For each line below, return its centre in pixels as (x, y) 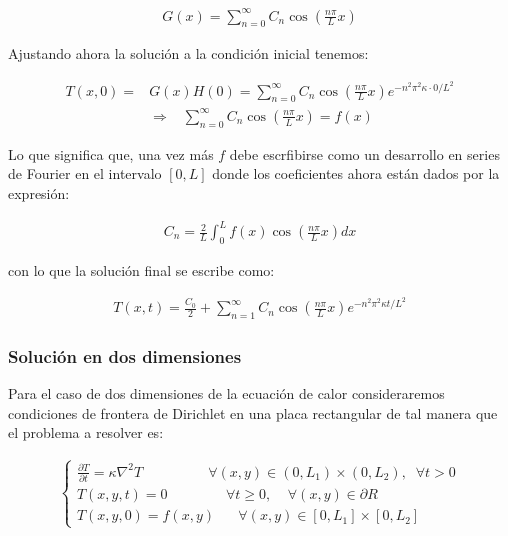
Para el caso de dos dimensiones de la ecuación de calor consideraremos (226, 393)
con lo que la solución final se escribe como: (141, 269)
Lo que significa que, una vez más (111, 153)
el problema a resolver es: (86, 432)
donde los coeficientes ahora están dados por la (356, 173)
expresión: (39, 192)
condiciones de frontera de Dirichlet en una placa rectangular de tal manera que (253, 412)
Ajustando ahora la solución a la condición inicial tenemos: (188, 53)
